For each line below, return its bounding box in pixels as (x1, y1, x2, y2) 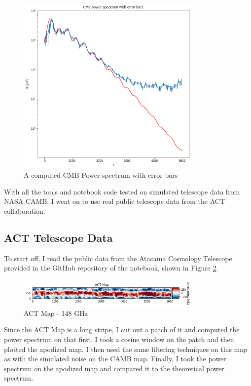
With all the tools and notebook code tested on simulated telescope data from (4, 186, 240, 196)
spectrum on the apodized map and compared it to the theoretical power (4, 363, 224, 373)
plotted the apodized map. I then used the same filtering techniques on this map (4, 344, 248, 354)
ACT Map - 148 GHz (24, 308, 88, 318)
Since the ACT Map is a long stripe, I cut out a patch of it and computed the (4, 324, 240, 335)
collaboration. (4, 205, 45, 216)
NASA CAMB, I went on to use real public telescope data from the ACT (4, 196, 225, 206)
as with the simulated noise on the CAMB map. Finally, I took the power (4, 353, 226, 364)
